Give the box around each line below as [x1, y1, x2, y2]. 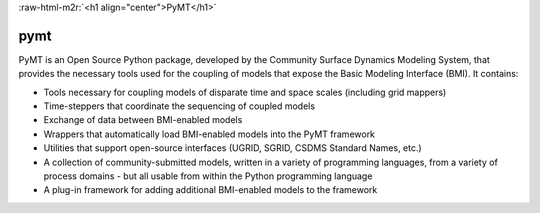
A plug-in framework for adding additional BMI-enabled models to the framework [43, 184, 378, 196]
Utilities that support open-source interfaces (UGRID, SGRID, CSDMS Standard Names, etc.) [43, 142, 422, 154]
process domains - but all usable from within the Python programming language [43, 170, 373, 182]
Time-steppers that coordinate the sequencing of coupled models [43, 100, 315, 112]
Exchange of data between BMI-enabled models [43, 114, 243, 126]
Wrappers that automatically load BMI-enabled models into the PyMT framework [43, 128, 375, 140]
